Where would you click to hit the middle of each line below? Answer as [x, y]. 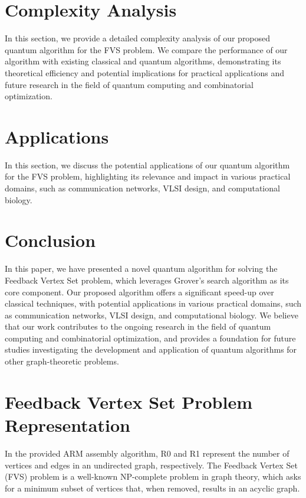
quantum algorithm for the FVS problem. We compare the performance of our [146, 49]
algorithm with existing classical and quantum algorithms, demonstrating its [143, 61]
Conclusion [50, 240]
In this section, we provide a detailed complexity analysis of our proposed [138, 38]
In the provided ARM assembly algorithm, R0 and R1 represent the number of [147, 453]
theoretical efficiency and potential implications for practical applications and [144, 72]
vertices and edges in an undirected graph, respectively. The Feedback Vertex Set [151, 465]
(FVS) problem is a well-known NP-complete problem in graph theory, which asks [153, 476]
